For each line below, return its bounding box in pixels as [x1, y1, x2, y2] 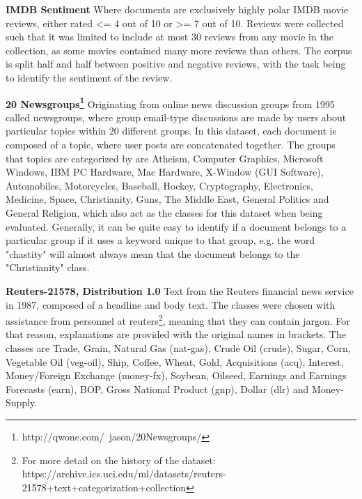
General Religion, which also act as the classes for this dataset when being [6, 205, 323, 220]
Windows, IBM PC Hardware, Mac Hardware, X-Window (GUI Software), [6, 164, 324, 179]
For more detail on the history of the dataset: [22, 452, 216, 467]
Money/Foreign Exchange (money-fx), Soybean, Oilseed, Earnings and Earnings [6, 368, 347, 383]
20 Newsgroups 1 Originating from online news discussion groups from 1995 [6, 94, 336, 111]
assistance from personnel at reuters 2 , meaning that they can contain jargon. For [6, 312, 350, 328]
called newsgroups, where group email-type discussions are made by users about [6, 109, 347, 124]
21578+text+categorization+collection [22, 479, 187, 494]
